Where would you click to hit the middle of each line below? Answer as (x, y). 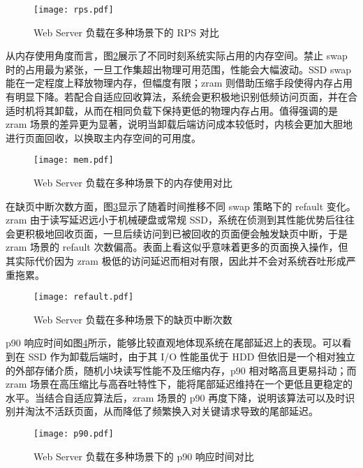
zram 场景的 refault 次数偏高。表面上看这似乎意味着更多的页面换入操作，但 (177, 247)
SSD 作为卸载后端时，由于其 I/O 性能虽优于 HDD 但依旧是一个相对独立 (192, 357)
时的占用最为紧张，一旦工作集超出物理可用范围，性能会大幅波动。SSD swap (178, 69)
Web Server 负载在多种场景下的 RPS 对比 (126, 32)
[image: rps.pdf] (74, 10)
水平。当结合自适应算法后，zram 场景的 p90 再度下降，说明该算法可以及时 (176, 397)
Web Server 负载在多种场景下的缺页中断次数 (133, 319)
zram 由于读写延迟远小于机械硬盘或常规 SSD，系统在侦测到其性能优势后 (170, 220)
